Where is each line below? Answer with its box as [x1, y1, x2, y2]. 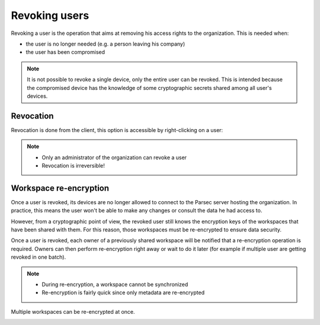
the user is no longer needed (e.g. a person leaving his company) [25, 40, 185, 47]
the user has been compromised [25, 49, 105, 56]
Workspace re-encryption [11, 183, 110, 193]
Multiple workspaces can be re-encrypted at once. [11, 308, 136, 315]
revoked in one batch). [11, 253, 66, 260]
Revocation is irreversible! [41, 162, 105, 169]
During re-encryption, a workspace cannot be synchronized [41, 281, 188, 288]
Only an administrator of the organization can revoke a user [41, 154, 187, 161]
